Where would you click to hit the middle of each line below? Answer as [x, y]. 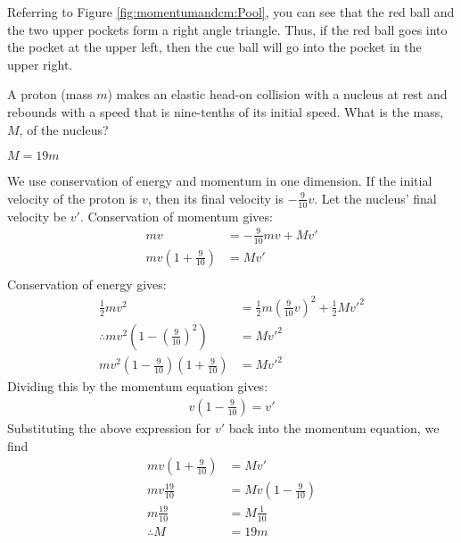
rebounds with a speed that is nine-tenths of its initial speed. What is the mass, [226, 111]
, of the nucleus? [64, 129]
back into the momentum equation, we [334, 427]
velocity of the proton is [73, 198]
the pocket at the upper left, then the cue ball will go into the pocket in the [214, 47]
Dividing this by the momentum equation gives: [138, 386]
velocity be [37, 216]
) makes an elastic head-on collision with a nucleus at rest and [277, 94]
